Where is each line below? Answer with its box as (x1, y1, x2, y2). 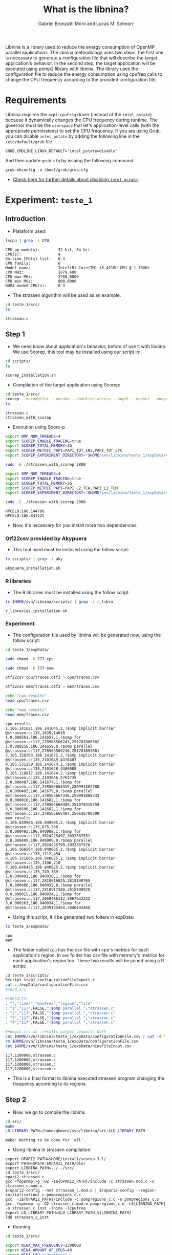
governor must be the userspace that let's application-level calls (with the (5, 122, 160, 128)
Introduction (5, 214, 46, 223)
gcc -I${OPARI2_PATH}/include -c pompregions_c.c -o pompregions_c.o (5, 1197, 159, 1202)
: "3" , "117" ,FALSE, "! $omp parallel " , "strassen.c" (5, 1015, 116, 1021)
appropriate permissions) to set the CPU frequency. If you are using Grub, (5, 127, 161, 134)
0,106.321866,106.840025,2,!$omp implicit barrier (5, 856, 116, 861)
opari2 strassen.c (5, 1175, 45, 1180)
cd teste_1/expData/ (5, 647, 50, 652)
